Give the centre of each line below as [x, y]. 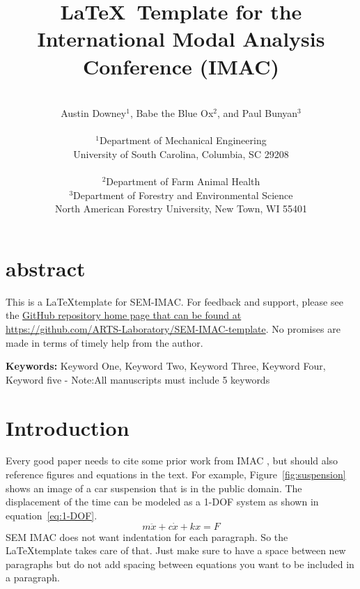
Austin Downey [94, 113]
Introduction [68, 427]
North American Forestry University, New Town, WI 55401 [181, 209]
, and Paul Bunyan [257, 113]
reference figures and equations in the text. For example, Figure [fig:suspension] [176, 474]
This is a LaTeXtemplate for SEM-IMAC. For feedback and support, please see [174, 301]
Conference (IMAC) [181, 66]
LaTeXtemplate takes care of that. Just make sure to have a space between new [176, 550]
